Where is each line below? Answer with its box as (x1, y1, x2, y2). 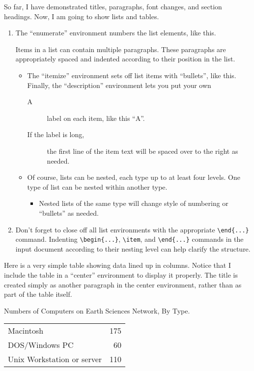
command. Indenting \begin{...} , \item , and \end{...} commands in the (15, 234, 244, 244)
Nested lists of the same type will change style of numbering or (39, 198, 228, 208)
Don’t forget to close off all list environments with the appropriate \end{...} (15, 224, 249, 234)
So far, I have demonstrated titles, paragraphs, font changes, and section (4, 1, 222, 11)
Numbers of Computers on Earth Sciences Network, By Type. (4, 305, 190, 315)
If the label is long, (27, 129, 85, 140)
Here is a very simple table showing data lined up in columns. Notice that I (4, 260, 231, 270)
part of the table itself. (4, 289, 72, 299)
